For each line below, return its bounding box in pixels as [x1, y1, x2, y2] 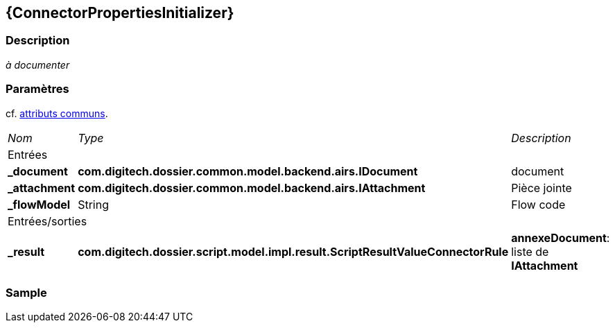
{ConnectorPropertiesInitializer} [6, 4, 234, 21]
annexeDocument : [511, 230, 610, 245]
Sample [6, 285, 47, 300]
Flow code [511, 197, 566, 212]
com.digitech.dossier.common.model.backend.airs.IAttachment [78, 180, 426, 195]
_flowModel [8, 197, 71, 212]
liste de [511, 244, 549, 259]
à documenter [6, 58, 70, 71]
